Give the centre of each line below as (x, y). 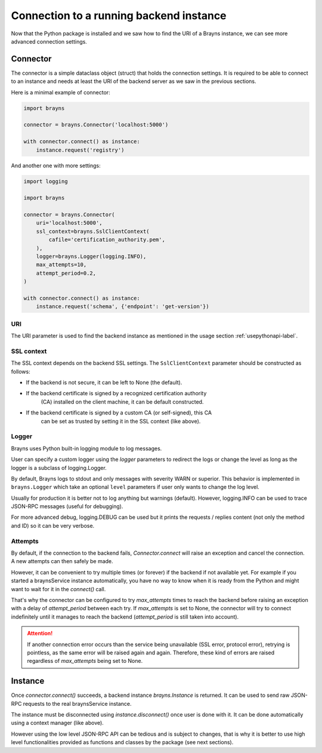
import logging (46, 181)
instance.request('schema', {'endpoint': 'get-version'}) (123, 307)
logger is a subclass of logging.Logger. (59, 468)
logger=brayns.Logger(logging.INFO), (91, 256)
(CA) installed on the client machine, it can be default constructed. (122, 402)
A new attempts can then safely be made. (62, 561)
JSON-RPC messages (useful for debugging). (67, 506)
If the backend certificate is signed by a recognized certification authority (116, 394)
